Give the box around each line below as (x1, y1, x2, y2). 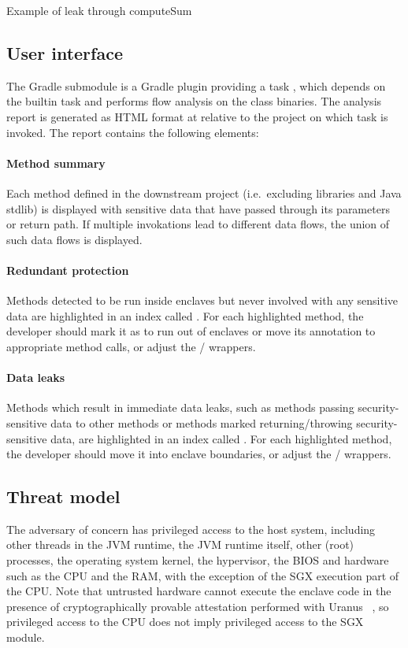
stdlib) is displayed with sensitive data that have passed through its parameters (6, 200, 390, 217)
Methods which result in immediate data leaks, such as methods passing (6, 399, 354, 416)
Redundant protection (6, 261, 129, 278)
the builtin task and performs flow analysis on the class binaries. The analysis (6, 93, 382, 109)
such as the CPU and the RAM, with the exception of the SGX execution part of (6, 567, 399, 583)
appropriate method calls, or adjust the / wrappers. (6, 338, 256, 354)
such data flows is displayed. (6, 231, 143, 247)
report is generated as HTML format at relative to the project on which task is (6, 108, 388, 124)
